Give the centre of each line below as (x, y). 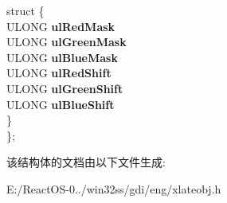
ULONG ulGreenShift (65, 88)
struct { (25, 10)
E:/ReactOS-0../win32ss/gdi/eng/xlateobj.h (114, 188)
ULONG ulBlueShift (61, 104)
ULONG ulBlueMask (62, 57)
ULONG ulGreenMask (67, 42)
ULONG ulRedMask (61, 26)
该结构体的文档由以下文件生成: (86, 162)
